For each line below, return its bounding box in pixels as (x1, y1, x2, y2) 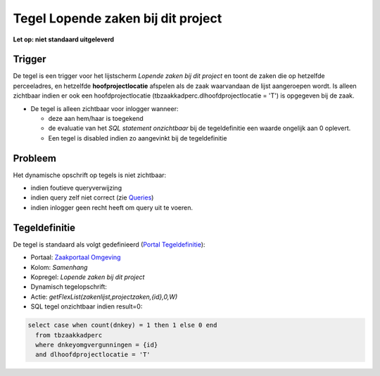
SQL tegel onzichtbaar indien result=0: (30, 302, 143, 311)
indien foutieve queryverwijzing (30, 183, 122, 193)
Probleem (13, 152, 56, 164)
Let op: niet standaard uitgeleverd (13, 35, 115, 44)
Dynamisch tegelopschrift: (30, 283, 107, 291)
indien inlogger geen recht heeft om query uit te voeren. (30, 203, 194, 212)
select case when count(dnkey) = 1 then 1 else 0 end (27, 321, 217, 330)
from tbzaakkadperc (35, 331, 103, 339)
